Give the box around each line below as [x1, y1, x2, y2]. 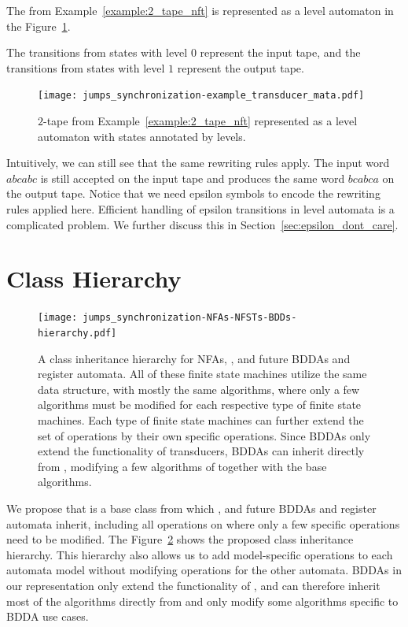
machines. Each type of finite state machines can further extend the [38, 412, 364, 428]
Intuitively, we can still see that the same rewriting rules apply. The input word [6, 154, 390, 171]
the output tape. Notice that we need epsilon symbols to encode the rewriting [6, 185, 380, 202]
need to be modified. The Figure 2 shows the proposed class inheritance [6, 531, 354, 547]
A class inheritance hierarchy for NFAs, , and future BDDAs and [38, 350, 351, 366]
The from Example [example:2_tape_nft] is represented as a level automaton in [6, 2, 394, 18]
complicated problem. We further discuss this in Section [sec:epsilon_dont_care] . [6, 216, 399, 232]
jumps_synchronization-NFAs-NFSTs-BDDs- [83, 312, 297, 324]
